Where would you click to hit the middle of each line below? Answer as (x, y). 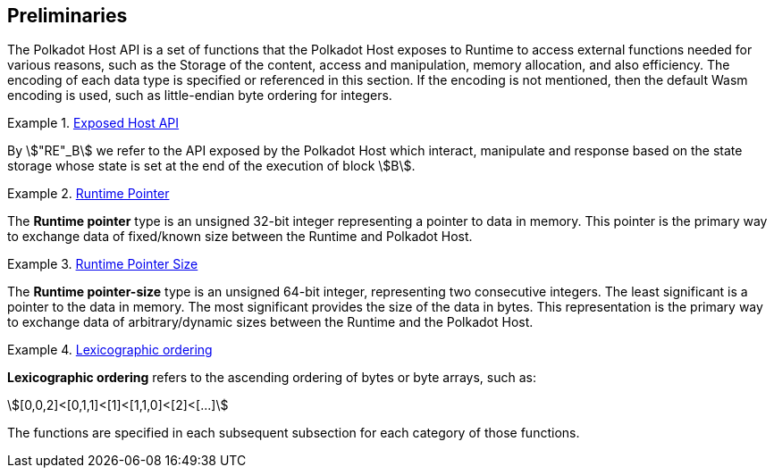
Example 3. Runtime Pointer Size (103, 264)
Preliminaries (67, 16)
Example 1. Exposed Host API (93, 123)
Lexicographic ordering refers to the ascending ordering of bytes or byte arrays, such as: (272, 378)
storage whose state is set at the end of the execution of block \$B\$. (211, 166)
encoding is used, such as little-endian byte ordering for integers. (200, 96)
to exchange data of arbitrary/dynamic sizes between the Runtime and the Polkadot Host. (270, 322)
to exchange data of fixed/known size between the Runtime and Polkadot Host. (240, 237)
